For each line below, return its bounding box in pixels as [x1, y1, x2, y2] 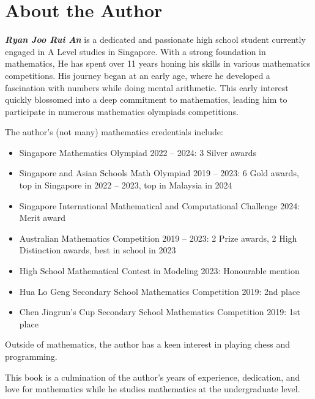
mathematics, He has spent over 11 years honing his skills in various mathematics [5, 57, 311, 70]
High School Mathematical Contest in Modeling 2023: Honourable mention [19, 264, 300, 277]
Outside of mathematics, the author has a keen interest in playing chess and [5, 338, 291, 351]
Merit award [19, 211, 65, 224]
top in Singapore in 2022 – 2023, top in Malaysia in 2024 [19, 179, 232, 192]
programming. [5, 350, 57, 362]
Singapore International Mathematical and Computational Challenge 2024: [19, 199, 300, 212]
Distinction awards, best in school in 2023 [19, 244, 176, 256]
